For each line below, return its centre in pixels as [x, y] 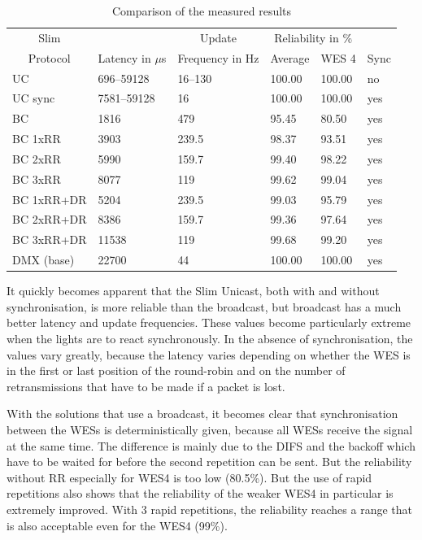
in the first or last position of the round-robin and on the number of [176, 370]
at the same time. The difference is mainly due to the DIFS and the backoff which [211, 445]
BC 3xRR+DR [50, 240]
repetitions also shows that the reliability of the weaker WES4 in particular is [200, 493]
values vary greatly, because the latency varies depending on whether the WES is [209, 354]
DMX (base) [44, 260]
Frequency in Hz [218, 57]
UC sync [34, 98]
